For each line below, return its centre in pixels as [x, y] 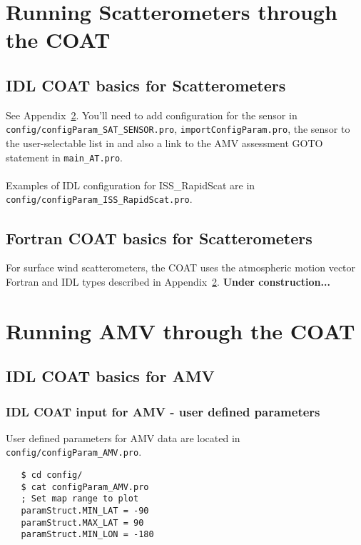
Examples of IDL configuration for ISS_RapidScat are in [131, 185]
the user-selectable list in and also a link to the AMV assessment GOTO [164, 143]
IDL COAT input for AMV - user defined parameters [163, 411]
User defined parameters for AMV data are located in [123, 437]
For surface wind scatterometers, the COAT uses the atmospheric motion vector [181, 267]
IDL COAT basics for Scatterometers [146, 85]
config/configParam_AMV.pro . [74, 452]
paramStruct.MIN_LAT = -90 [85, 511]
